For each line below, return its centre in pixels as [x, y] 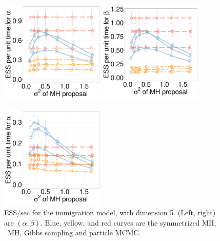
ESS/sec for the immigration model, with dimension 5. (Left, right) [110, 212]
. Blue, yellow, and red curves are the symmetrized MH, [128, 222]
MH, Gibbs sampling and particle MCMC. [74, 233]
